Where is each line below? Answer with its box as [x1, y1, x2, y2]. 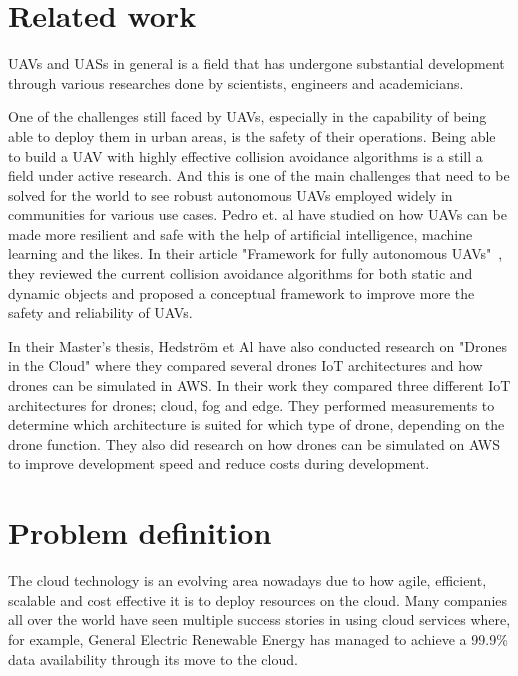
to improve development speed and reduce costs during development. [8, 453, 430, 474]
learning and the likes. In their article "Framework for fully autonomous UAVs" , [8, 243, 503, 264]
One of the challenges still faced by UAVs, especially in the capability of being [8, 106, 487, 127]
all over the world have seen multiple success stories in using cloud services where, [8, 609, 511, 630]
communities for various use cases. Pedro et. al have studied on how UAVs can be [8, 204, 507, 225]
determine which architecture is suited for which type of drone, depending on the [8, 414, 505, 435]
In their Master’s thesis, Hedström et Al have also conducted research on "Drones [8, 335, 507, 356]
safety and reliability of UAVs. [8, 302, 193, 323]
